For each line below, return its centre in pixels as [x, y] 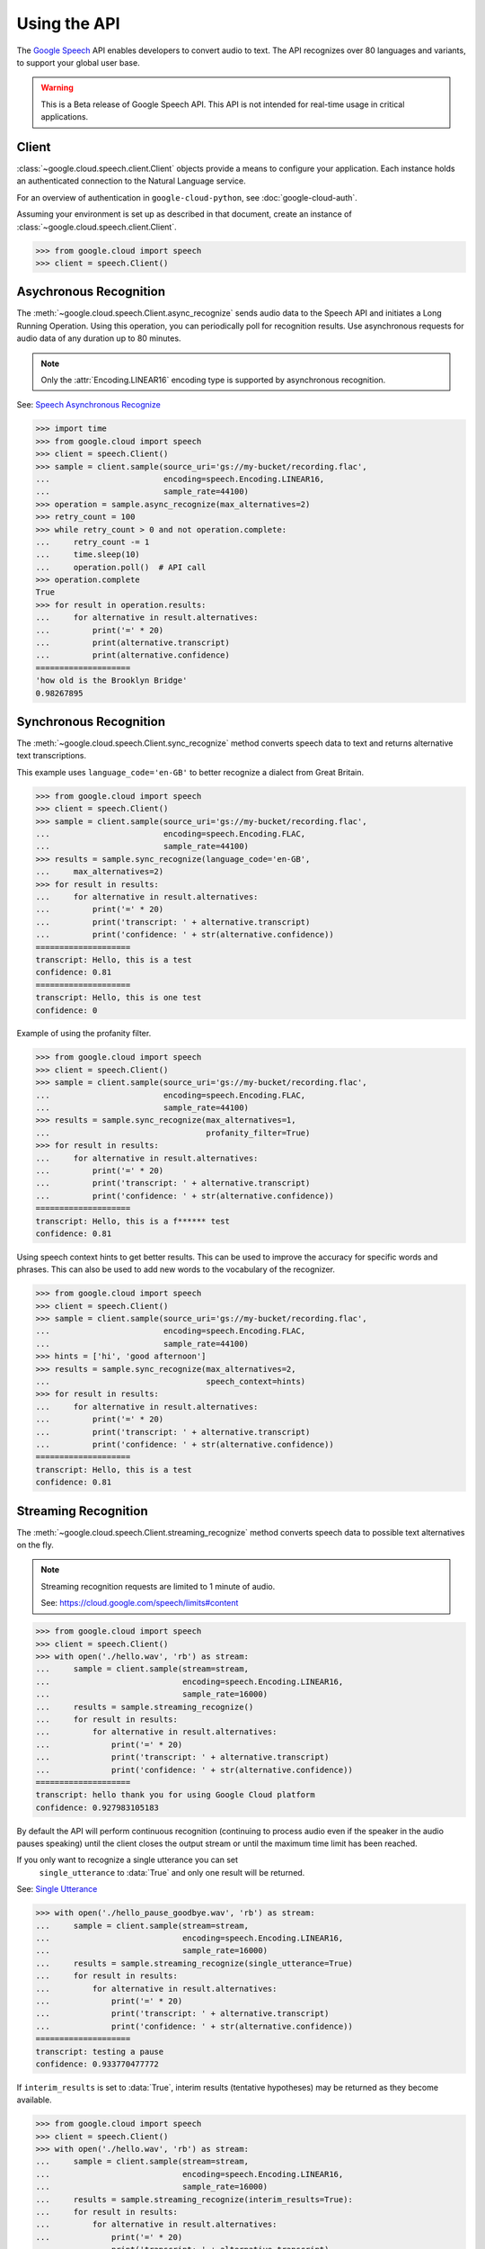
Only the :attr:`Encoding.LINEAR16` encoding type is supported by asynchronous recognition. [213, 380]
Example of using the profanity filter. [84, 1034]
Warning [57, 88]
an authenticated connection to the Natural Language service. [131, 181]
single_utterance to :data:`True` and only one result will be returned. [172, 1872]
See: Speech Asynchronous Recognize [88, 405]
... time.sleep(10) [88, 555]
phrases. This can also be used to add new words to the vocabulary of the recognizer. [176, 1269]
